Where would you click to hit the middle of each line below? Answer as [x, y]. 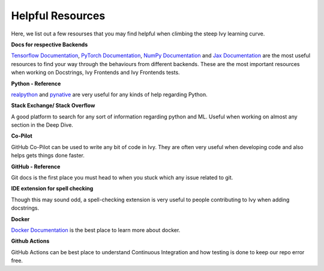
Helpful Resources [58, 16]
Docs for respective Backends [49, 44]
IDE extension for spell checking [52, 189]
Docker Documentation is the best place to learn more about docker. [96, 230]
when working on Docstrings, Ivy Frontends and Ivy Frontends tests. [95, 73]
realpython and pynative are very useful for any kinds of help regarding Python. [109, 94]
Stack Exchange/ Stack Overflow [53, 106]
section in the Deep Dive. [42, 125]
